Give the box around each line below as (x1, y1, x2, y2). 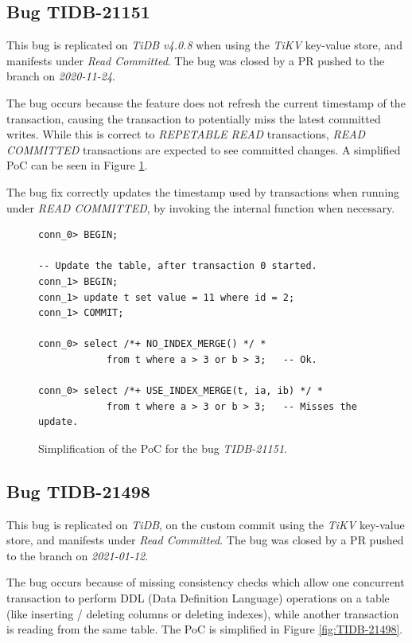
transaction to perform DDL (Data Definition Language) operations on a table (6, 590, 390, 606)
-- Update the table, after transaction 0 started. (38, 260, 317, 272)
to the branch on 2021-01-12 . (6, 547, 149, 563)
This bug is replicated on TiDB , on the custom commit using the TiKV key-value (6, 516, 405, 532)
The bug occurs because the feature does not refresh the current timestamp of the (6, 94, 406, 111)
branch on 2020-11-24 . (6, 68, 115, 84)
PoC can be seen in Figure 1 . (6, 157, 148, 173)
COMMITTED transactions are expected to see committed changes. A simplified (6, 141, 401, 158)
